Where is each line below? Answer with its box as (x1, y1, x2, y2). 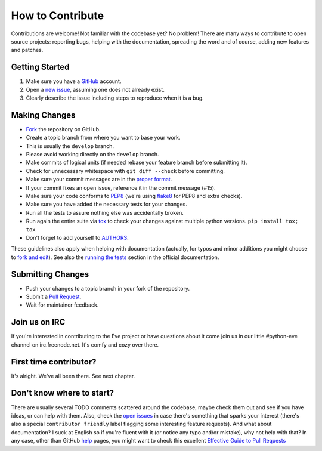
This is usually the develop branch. (26, 142, 114, 149)
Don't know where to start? (11, 388, 114, 398)
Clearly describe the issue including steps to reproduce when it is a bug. (26, 94, 204, 101)
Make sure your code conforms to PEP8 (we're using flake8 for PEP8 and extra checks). (26, 193, 243, 200)
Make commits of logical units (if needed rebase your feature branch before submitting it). (26, 159, 247, 166)
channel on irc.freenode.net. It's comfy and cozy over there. (11, 341, 159, 348)
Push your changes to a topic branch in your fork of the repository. (26, 285, 190, 292)
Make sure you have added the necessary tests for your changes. (26, 200, 187, 208)
